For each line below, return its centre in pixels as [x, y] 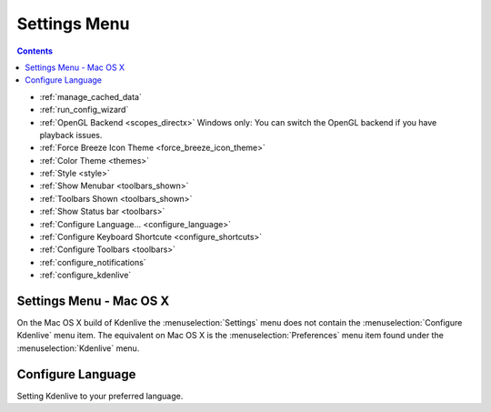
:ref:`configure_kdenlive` [85, 275]
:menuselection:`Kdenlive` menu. [78, 348]
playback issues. [71, 135]
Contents [35, 51]
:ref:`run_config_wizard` [84, 110]
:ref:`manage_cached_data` [91, 96]
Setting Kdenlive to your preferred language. [100, 396]
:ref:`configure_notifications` [93, 262]
